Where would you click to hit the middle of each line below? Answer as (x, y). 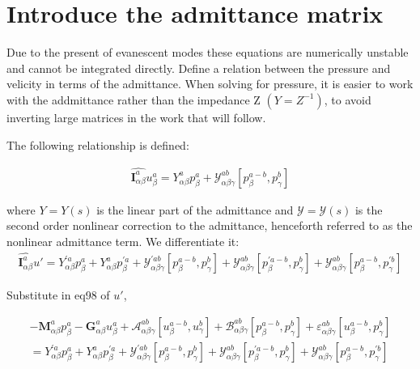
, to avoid (348, 99)
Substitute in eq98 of (58, 295)
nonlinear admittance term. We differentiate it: (123, 242)
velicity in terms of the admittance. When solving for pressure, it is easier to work (210, 84)
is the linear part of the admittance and (195, 209)
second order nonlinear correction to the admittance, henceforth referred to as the (210, 225)
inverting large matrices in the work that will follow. (136, 117)
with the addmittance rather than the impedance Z (134, 99)
